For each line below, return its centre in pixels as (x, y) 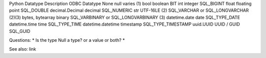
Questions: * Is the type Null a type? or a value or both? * (67, 40)
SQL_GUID (20, 31)
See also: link (23, 49)
